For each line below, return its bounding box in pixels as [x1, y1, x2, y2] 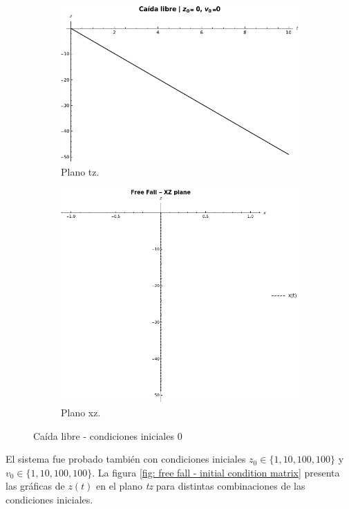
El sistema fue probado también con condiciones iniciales [6, 452, 246, 466]
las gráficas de [6, 479, 65, 493]
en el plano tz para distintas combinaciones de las [96, 479, 305, 493]
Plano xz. [61, 405, 101, 420]
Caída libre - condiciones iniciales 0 [33, 428, 182, 443]
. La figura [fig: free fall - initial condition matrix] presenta [92, 465, 340, 479]
